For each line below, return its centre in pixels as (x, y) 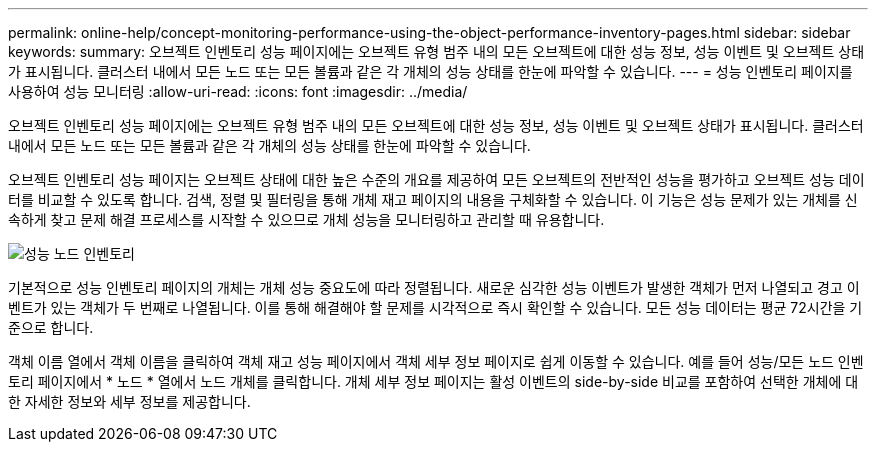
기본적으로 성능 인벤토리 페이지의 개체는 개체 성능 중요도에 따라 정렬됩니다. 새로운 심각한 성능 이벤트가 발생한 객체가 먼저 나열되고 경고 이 (434, 287)
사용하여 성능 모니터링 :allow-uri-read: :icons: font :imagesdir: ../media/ (238, 91)
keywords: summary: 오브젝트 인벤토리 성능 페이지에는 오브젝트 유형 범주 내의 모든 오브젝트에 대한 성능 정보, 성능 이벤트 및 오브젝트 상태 (436, 51)
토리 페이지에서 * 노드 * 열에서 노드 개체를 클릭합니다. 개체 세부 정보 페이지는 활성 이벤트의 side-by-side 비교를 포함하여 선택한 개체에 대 (433, 381)
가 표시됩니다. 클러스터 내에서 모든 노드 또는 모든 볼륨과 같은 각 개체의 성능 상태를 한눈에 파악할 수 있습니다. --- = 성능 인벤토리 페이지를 (430, 71)
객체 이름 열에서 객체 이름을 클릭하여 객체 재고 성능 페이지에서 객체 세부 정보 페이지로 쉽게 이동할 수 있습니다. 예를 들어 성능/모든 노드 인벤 (436, 361)
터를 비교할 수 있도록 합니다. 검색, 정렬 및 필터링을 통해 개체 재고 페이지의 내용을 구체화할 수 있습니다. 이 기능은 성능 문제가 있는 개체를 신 (433, 199)
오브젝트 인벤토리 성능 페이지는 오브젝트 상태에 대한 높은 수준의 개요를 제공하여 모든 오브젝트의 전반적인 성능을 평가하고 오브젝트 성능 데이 (436, 179)
